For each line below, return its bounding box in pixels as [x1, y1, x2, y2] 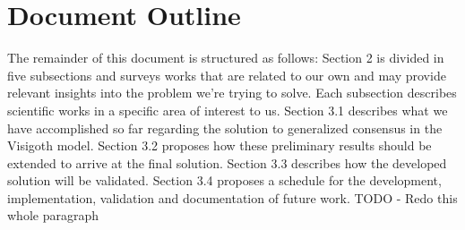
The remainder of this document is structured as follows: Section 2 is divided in [7, 48, 444, 67]
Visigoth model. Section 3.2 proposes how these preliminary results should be [7, 136, 432, 155]
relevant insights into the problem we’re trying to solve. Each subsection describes [7, 83, 457, 102]
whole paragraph [7, 206, 99, 225]
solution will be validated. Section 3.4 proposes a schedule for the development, [7, 171, 442, 190]
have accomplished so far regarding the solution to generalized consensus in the [7, 118, 443, 137]
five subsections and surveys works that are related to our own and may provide [7, 65, 446, 84]
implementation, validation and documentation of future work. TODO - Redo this [7, 188, 458, 207]
